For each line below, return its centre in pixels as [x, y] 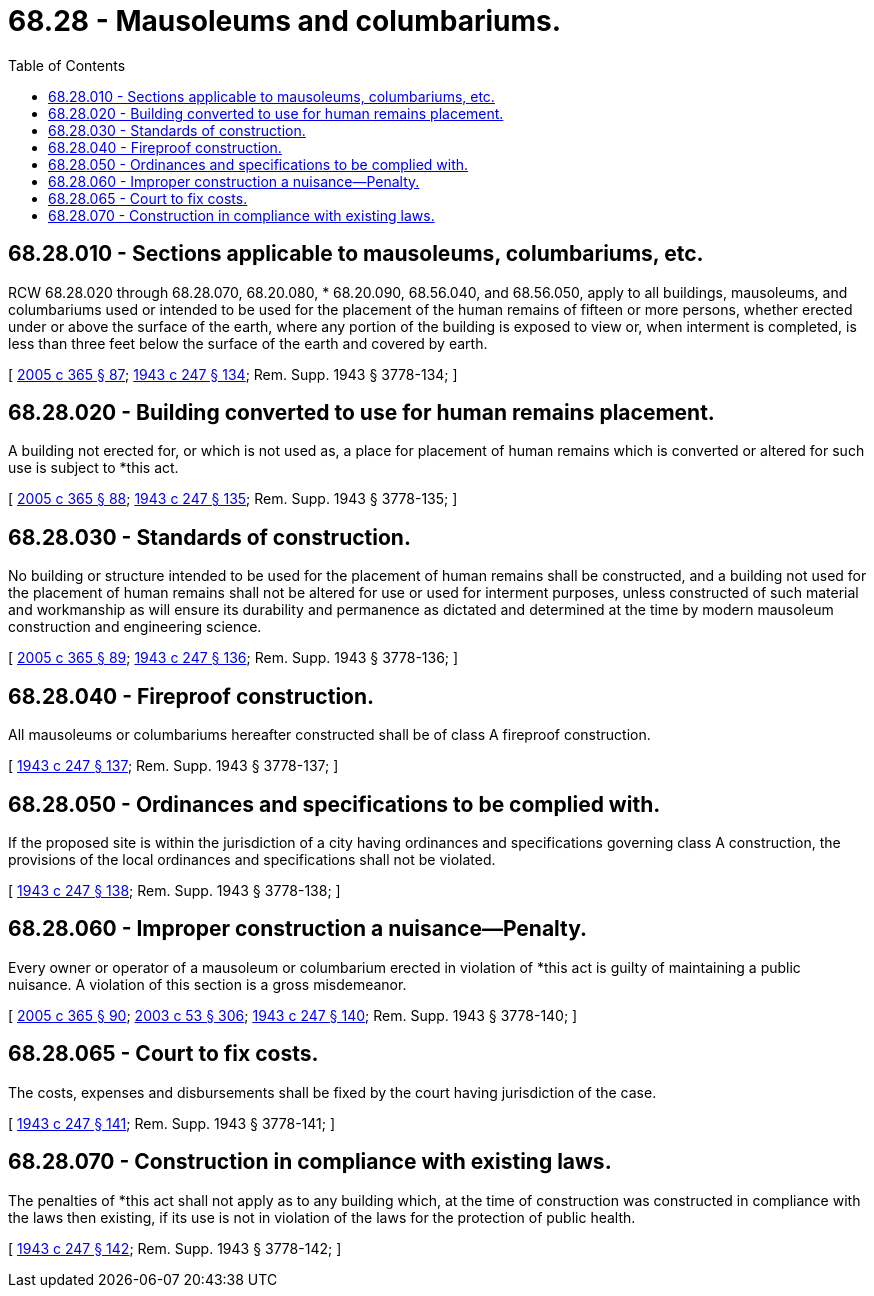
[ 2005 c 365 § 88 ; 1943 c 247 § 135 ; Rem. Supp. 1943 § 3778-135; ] [233, 499]
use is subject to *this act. [93, 468]
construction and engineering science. [135, 627]
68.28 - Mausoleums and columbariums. [285, 21]
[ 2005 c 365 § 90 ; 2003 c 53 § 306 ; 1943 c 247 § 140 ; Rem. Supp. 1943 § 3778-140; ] [293, 1015]
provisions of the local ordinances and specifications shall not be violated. [252, 859]
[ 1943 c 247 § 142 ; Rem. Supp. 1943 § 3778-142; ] [175, 1248]
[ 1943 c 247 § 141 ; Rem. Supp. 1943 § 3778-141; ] [172, 1123]
